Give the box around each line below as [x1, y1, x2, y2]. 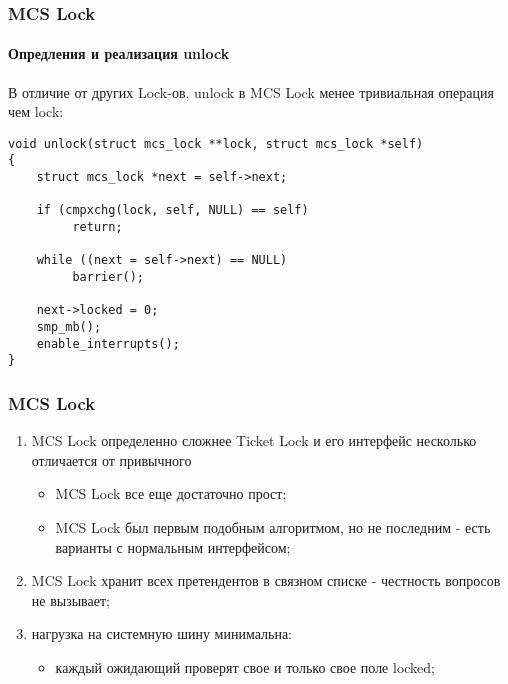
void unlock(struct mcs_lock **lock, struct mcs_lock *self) [8, 136, 424, 151]
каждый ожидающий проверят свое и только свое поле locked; [55, 656, 435, 677]
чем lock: [8, 101, 64, 122]
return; [72, 220, 123, 235]
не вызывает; [31, 589, 110, 610]
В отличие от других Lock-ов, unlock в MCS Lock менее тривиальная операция [8, 81, 494, 102]
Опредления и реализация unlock [8, 43, 230, 64]
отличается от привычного [31, 449, 192, 470]
